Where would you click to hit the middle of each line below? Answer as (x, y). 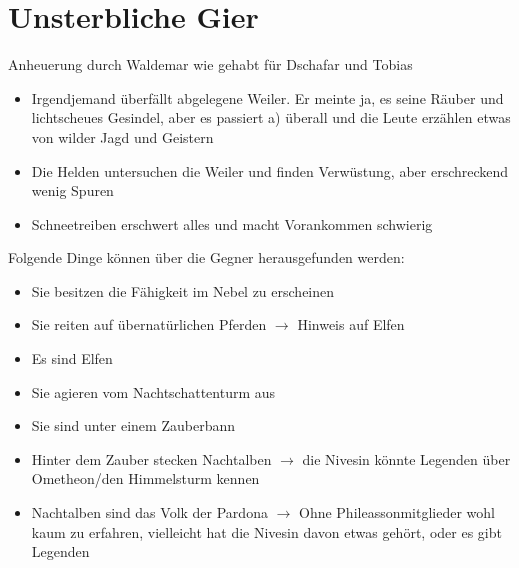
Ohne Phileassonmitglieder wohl (397, 512)
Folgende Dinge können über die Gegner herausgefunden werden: (206, 257)
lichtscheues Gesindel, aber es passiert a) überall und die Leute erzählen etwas (271, 117)
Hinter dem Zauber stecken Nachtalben (151, 458)
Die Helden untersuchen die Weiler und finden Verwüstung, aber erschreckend (270, 170)
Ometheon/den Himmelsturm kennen (145, 478)
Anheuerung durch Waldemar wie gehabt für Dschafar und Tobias (210, 64)
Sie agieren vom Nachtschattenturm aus (153, 391)
